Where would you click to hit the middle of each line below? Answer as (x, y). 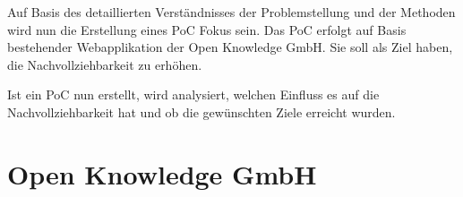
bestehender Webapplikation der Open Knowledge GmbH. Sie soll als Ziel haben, (230, 47)
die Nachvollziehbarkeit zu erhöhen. (105, 64)
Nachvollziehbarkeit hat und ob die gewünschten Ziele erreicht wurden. (201, 111)
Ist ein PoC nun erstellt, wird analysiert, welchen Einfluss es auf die (193, 94)
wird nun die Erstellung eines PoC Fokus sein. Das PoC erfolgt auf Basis (207, 29)
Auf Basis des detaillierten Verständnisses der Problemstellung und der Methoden (231, 12)
